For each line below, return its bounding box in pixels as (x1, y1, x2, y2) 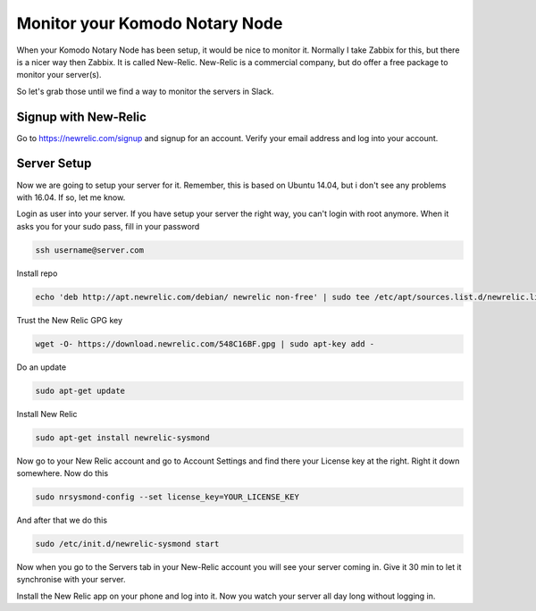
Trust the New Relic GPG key (16, 314, 123, 325)
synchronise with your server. (16, 574, 126, 585)
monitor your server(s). (16, 70, 102, 80)
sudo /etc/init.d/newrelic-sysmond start (35, 539, 220, 548)
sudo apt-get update (35, 385, 125, 396)
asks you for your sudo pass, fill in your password (16, 221, 200, 231)
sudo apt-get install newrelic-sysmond (35, 432, 210, 442)
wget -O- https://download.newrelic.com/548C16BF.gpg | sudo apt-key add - (35, 339, 375, 348)
